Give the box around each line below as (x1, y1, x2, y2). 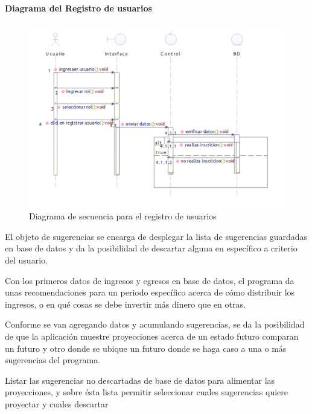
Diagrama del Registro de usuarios (5, 1, 152, 14)
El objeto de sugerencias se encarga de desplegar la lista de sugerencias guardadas (5, 230, 308, 242)
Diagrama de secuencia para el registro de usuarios (29, 210, 217, 222)
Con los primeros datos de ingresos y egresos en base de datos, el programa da (5, 274, 294, 286)
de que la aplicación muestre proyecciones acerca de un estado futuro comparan (5, 329, 299, 342)
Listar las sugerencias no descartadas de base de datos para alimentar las (5, 374, 275, 386)
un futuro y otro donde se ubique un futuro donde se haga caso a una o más (5, 341, 287, 354)
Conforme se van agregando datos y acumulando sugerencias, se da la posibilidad (5, 318, 305, 331)
